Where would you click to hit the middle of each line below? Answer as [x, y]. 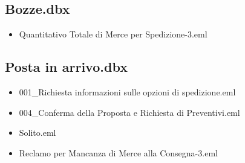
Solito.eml [38, 133]
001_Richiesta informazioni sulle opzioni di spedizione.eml [127, 92]
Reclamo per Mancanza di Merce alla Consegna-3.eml [118, 152]
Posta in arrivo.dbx [66, 67]
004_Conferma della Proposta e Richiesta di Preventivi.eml [129, 112]
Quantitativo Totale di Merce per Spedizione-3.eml [113, 34]
